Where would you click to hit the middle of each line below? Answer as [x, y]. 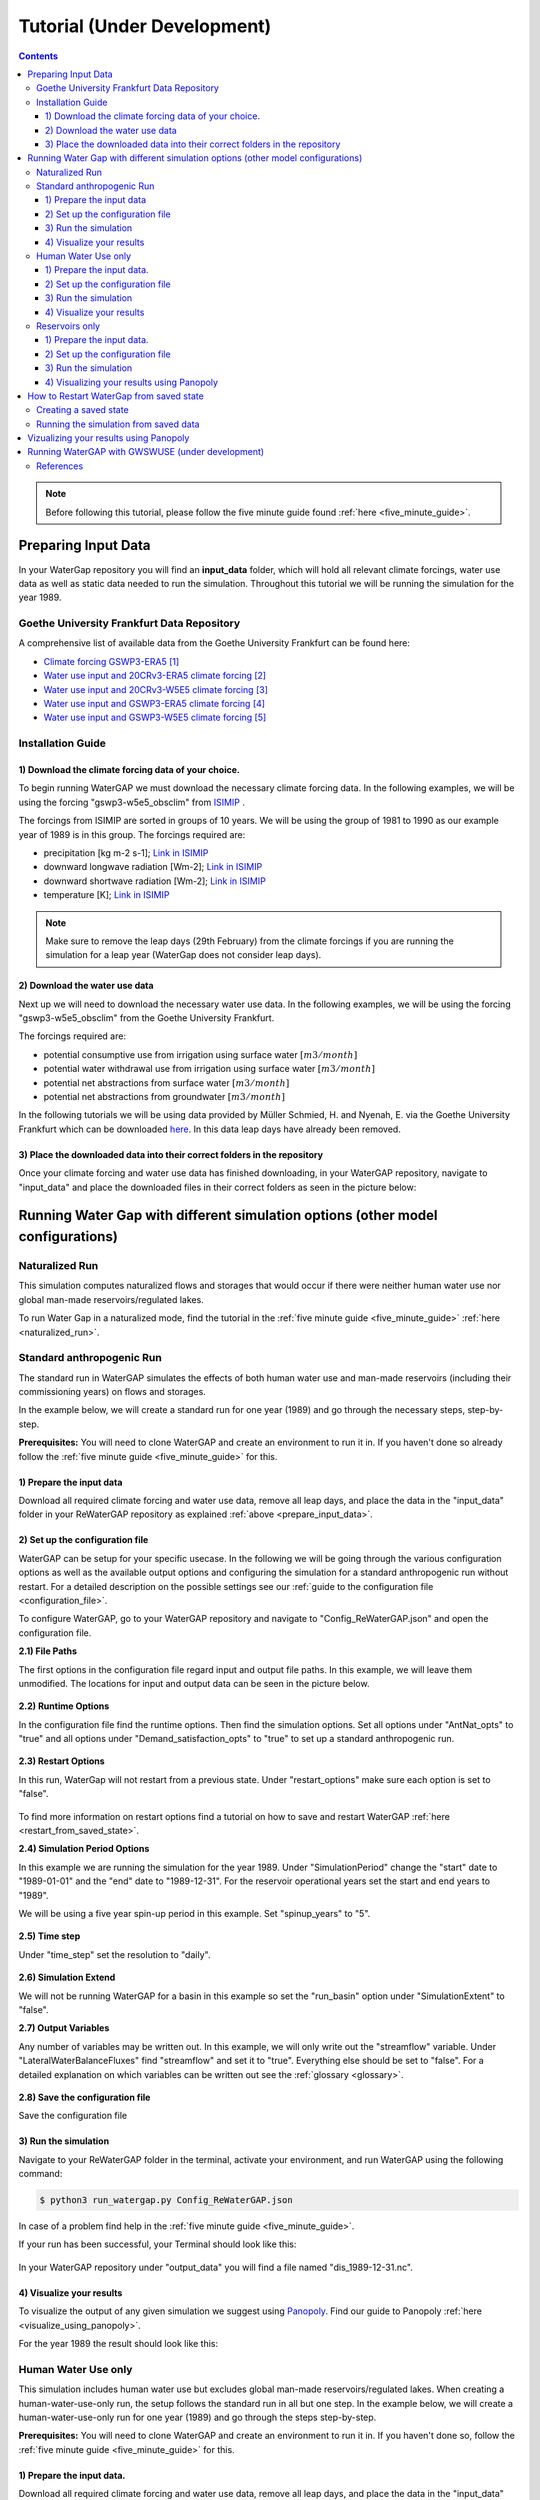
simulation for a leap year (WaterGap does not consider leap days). [183, 955]
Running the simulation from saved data [118, 424]
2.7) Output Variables [64, 2028]
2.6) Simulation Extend [67, 1977]
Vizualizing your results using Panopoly [108, 438]
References [60, 466]
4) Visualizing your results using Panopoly [132, 382]
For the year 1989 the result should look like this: [118, 2343]
